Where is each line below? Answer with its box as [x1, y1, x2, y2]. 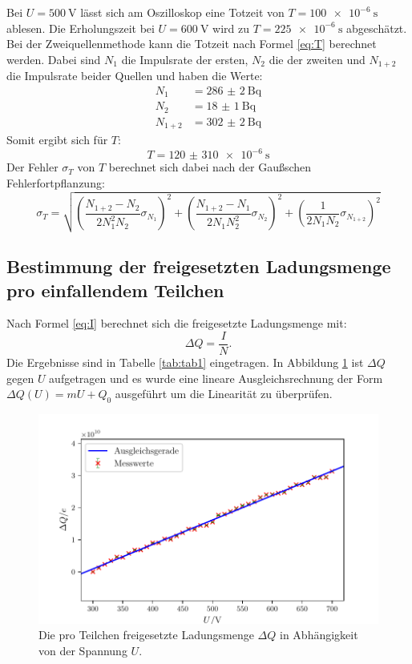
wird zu [212, 19, 250, 36]
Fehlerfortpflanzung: [6, 174, 105, 191]
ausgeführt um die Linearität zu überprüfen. [115, 385, 333, 402]
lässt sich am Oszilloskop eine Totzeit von [80, 4, 285, 20]
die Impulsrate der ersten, [121, 50, 248, 67]
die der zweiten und [269, 50, 366, 67]
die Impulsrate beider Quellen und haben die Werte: [6, 67, 263, 84]
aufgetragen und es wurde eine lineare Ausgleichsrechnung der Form [49, 369, 383, 386]
